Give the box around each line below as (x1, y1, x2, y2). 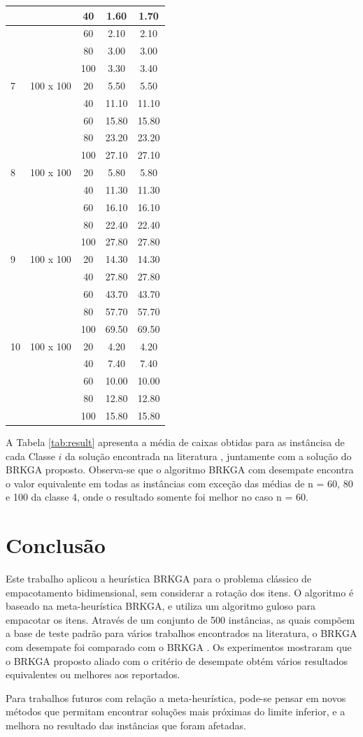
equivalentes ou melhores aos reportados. (6, 667, 180, 682)
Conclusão (6, 531, 106, 559)
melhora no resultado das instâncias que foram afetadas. (6, 718, 246, 733)
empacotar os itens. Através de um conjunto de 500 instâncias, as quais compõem (6, 612, 355, 627)
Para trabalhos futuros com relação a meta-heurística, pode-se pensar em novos (6, 690, 346, 705)
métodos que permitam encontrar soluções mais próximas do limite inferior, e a (6, 704, 346, 719)
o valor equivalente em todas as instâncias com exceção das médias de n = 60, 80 (6, 475, 353, 490)
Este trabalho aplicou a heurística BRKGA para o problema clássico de (6, 571, 312, 586)
